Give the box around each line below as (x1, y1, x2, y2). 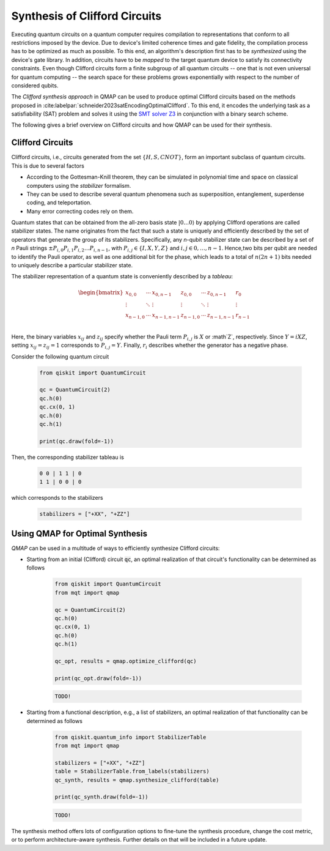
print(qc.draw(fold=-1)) (39, 437, 114, 445)
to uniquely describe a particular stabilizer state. (11, 262, 133, 269)
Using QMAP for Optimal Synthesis (11, 528, 148, 538)
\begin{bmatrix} (78, 289, 123, 296)
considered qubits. (11, 81, 59, 89)
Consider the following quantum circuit (11, 352, 109, 360)
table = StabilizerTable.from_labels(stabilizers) (54, 768, 210, 775)
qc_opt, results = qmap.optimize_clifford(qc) (54, 658, 197, 664)
